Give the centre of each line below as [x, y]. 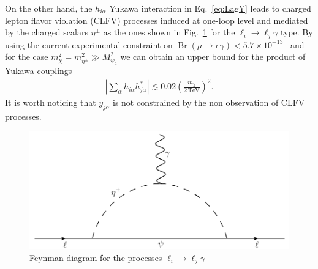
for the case [27, 57]
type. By [297, 32]
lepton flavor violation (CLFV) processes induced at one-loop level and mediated [157, 20]
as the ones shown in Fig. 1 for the [169, 32]
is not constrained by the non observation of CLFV [209, 102]
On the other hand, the [49, 8]
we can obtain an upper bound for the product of [213, 57]
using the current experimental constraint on [89, 44]
